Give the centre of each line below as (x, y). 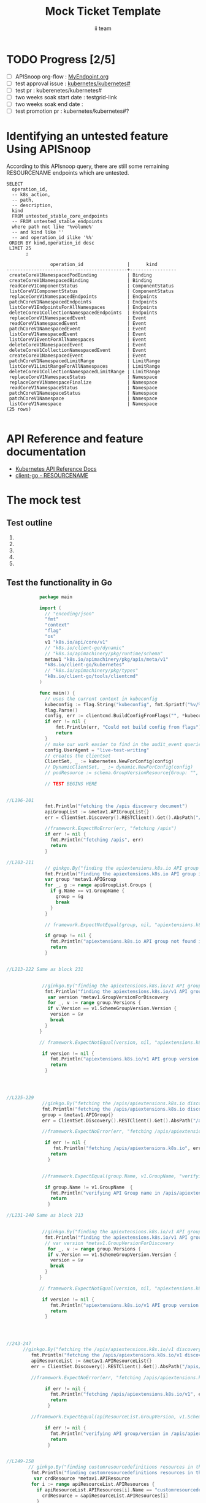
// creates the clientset (78, 756)
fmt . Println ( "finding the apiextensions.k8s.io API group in (124, 874)
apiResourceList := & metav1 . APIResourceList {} (91, 1361)
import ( (50, 608)
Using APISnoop (49, 149)
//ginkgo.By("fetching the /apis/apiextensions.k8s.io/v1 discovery (112, 1350)
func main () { (57, 693)
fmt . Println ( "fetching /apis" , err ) (97, 840)
